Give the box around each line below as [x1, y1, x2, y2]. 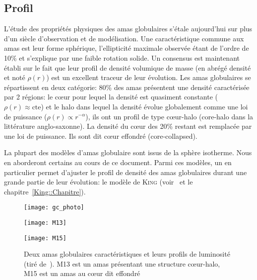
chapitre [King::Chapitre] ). [4, 186, 86, 196]
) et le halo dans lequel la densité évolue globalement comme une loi [41, 101, 248, 111]
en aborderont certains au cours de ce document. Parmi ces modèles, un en [4, 157, 232, 167]
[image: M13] [24, 219, 66, 226]
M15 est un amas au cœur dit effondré [24, 268, 140, 279]
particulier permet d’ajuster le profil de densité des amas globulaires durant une [4, 167, 247, 177]
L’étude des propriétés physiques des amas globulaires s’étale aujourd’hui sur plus [4, 23, 253, 34]
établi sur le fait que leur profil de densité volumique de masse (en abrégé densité [4, 62, 251, 73]
